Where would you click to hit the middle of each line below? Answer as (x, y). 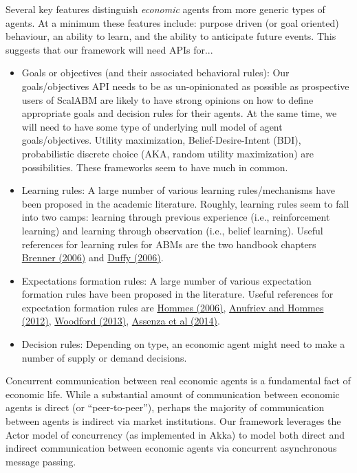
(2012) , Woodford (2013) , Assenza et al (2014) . (121, 321)
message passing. (41, 461)
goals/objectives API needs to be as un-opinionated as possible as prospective (185, 86)
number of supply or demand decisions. (104, 357)
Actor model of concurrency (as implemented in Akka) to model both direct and (175, 434)
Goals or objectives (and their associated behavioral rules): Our (155, 73)
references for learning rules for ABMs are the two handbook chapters (169, 244)
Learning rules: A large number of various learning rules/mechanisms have (178, 190)
